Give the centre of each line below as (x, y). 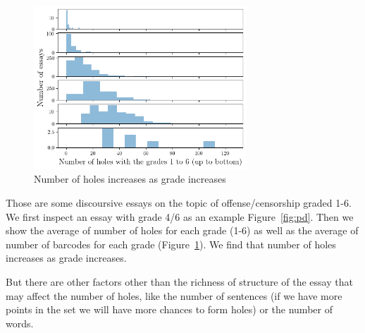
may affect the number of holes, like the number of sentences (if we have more (174, 295)
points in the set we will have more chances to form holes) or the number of (169, 309)
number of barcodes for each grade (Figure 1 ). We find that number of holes (171, 244)
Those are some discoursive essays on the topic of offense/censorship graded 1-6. (179, 202)
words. (20, 323)
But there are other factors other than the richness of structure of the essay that (179, 281)
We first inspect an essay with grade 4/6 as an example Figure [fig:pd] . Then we (180, 216)
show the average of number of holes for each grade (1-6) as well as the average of (182, 230)
